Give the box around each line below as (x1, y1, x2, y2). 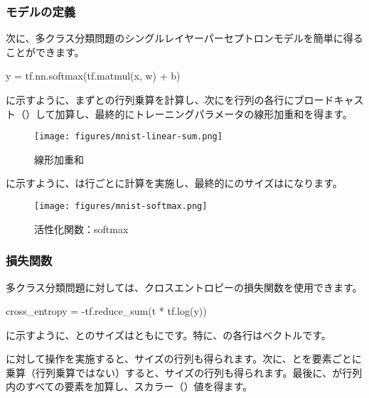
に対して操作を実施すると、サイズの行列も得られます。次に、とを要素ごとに (6, 351, 362, 366)
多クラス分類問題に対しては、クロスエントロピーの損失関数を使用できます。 (6, 279, 363, 294)
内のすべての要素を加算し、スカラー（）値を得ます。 (6, 379, 253, 394)
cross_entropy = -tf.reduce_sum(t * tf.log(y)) (6, 303, 207, 318)
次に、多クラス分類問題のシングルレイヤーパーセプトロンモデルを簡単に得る (6, 31, 363, 45)
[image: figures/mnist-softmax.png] (34, 201, 208, 212)
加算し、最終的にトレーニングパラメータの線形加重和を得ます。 (55, 106, 353, 121)
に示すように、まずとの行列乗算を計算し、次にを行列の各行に (6, 92, 294, 107)
